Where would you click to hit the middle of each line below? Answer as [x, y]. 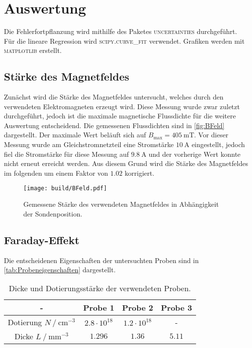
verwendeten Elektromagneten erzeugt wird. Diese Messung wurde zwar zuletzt [122, 106]
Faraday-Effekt [42, 240]
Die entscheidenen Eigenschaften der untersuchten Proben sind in [101, 260]
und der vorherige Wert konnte [195, 154]
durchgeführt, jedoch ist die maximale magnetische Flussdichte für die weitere [120, 116]
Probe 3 [176, 307]
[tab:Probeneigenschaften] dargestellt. [60, 270]
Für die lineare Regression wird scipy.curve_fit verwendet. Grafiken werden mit [124, 41]
